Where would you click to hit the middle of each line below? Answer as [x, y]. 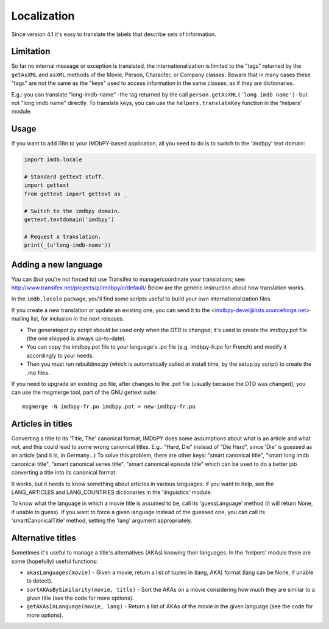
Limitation [31, 52]
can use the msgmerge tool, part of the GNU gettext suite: [84, 392]
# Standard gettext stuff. [64, 177]
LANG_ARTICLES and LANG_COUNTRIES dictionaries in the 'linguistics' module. [112, 492]
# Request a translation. [63, 236]
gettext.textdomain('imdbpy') [69, 220]
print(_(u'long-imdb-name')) [68, 245]
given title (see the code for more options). [80, 598]
